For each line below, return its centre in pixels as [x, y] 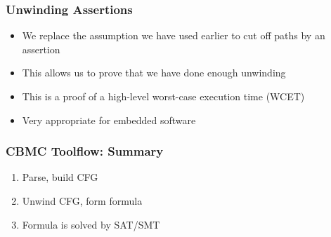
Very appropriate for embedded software [109, 120]
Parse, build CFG [60, 177]
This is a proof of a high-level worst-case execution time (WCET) [163, 96]
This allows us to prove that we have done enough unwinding [154, 73]
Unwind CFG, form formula [82, 201]
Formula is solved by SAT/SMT [91, 224]
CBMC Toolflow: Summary [85, 151]
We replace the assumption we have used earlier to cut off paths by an [174, 35]
